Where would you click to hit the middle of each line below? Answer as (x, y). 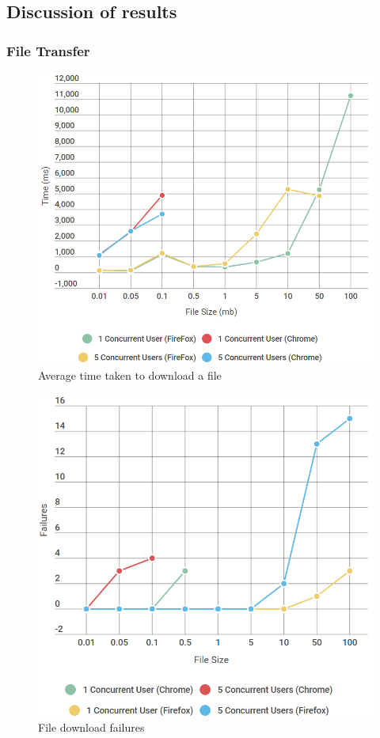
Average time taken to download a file (130, 375)
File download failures (91, 727)
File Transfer (48, 50)
